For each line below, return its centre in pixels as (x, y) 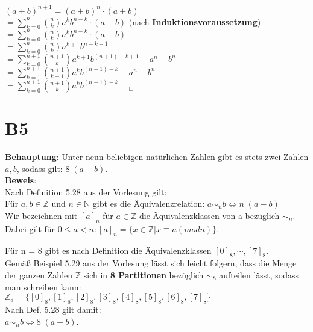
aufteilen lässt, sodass (259, 275)
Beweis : (21, 180)
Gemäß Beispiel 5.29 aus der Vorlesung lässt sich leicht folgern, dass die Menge (151, 263)
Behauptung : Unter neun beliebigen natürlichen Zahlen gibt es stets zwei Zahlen (157, 157)
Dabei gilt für (30, 228)
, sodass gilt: (40, 168)
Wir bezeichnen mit (41, 215)
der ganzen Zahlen (39, 275)
